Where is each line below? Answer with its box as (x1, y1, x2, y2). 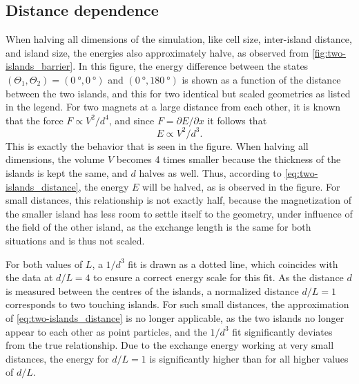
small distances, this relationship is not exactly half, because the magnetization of (6, 193, 352, 207)
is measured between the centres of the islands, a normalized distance (6, 283, 299, 298)
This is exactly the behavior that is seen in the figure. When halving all (6, 138, 309, 153)
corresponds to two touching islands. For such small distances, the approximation (6, 297, 349, 311)
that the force (6, 113, 64, 127)
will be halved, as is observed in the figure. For (142, 179, 340, 193)
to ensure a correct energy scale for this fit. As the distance (93, 270, 344, 285)
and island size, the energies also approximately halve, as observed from (6, 45, 309, 59)
